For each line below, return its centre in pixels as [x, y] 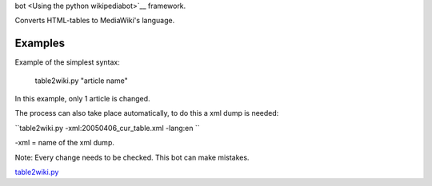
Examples [40, 44]
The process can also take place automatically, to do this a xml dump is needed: [147, 113]
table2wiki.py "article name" [81, 81]
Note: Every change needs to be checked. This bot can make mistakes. [132, 157]
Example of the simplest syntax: [67, 62]
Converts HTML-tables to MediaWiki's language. [95, 21]
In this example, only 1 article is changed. [83, 99]
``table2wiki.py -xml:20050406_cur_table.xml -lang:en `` [107, 128]
